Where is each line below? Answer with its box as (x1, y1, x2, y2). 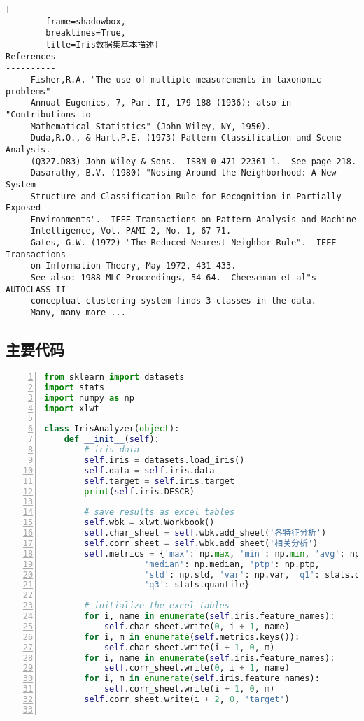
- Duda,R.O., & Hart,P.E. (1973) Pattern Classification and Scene (20, 133, 342, 143)
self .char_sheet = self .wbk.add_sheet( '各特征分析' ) (84, 528, 327, 538)
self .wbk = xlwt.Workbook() (84, 517, 215, 528)
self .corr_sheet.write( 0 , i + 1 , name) (104, 663, 290, 673)
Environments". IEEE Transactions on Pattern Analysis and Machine (30, 214, 357, 224)
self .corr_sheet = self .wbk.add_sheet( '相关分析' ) (84, 538, 318, 548)
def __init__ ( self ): (64, 434, 160, 445)
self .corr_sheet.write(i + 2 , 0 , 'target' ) (84, 694, 290, 705)
